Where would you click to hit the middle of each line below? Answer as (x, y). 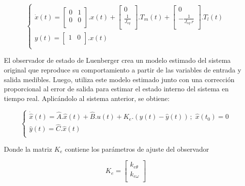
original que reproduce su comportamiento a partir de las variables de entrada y (123, 70)
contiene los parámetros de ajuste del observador (137, 149)
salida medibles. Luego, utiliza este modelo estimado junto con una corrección (119, 79)
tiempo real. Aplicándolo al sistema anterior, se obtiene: (87, 98)
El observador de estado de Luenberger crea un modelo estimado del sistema (117, 60)
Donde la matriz (28, 149)
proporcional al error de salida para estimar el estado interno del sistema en (116, 89)
